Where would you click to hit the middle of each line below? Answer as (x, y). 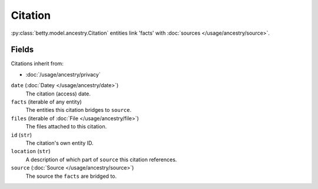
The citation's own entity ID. (59, 143)
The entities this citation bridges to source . (79, 110)
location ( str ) (31, 151)
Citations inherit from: (37, 64)
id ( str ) (21, 135)
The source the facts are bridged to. (71, 176)
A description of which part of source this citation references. (101, 160)
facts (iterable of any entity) (46, 102)
